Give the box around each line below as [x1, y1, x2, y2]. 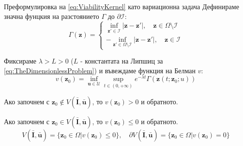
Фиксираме [4, 56, 36, 66]
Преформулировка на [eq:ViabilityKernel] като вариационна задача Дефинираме [4, 1, 239, 11]
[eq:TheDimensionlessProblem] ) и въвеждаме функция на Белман [4, 65, 196, 75]
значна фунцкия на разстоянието [4, 11, 99, 21]
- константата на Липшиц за [80, 56, 163, 66]
